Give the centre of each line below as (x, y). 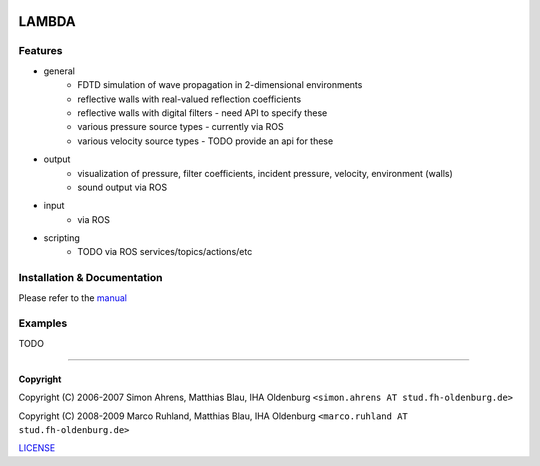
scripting (61, 238)
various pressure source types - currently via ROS (180, 127)
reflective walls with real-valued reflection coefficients (189, 99)
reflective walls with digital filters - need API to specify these (202, 112)
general (59, 71)
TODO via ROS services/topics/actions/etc (165, 252)
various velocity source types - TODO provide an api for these (205, 141)
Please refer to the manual (72, 297)
